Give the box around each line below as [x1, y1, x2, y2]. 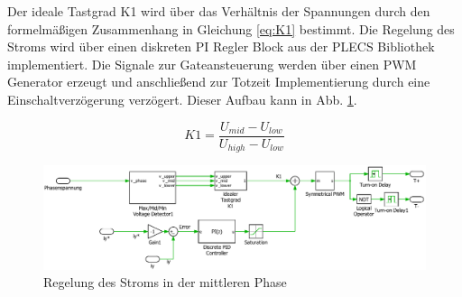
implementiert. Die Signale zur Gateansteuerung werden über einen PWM [7, 54, 417, 73]
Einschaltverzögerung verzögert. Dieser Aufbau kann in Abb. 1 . [7, 89, 357, 108]
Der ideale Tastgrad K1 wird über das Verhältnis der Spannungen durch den [7, 2, 430, 20]
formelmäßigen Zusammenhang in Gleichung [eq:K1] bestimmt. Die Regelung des [7, 19, 455, 38]
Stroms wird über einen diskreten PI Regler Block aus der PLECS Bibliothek [7, 37, 435, 56]
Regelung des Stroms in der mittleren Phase [43, 273, 287, 292]
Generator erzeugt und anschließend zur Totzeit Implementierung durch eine [7, 72, 430, 91]
